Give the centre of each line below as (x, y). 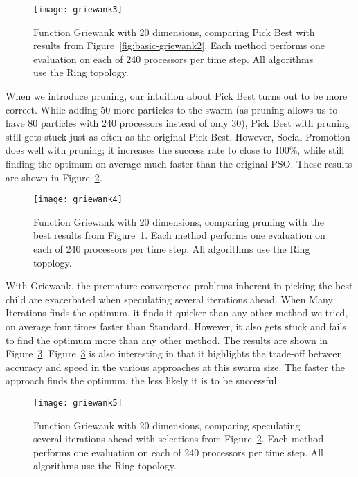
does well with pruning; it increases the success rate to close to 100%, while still (175, 150)
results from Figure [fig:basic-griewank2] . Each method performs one (179, 45)
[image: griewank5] (78, 403)
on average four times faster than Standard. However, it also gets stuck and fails (176, 326)
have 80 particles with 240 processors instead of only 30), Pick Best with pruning (178, 123)
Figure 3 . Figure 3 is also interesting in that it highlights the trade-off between (174, 353)
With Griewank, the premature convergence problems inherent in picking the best (179, 286)
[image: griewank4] (78, 200)
